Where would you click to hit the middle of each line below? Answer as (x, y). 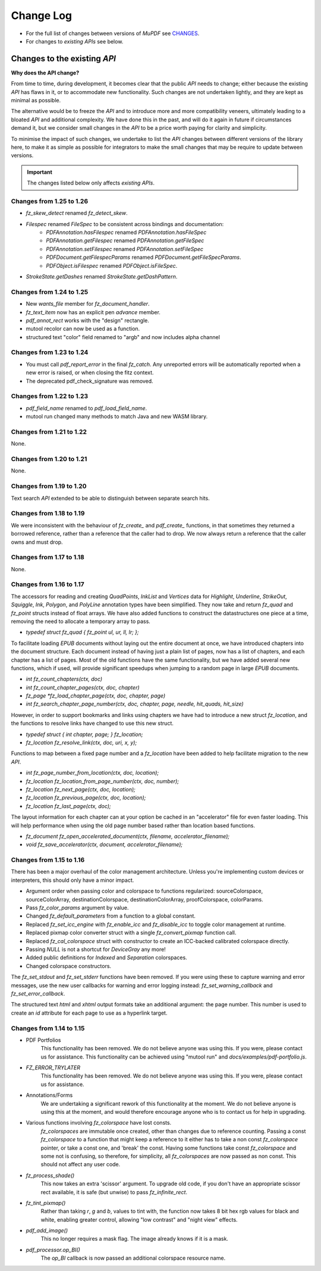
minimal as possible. (36, 101)
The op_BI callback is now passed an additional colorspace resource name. (133, 1258)
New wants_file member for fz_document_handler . (88, 304)
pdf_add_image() (47, 1231)
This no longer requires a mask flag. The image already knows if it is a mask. (135, 1239)
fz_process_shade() (50, 1175)
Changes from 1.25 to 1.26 (50, 201)
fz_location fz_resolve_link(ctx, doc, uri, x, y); (81, 743)
